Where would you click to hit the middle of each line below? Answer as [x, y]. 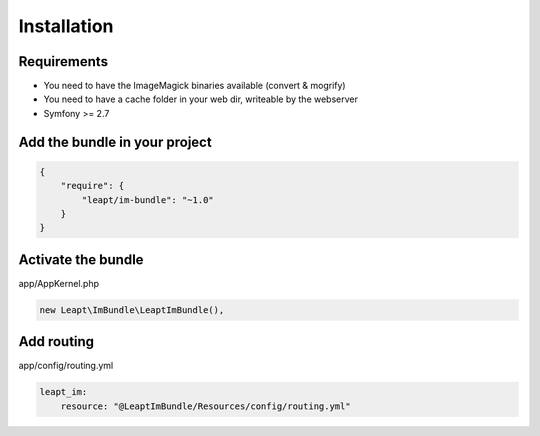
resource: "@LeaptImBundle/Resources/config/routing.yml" [205, 406]
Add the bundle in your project [115, 141]
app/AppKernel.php [59, 283]
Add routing [56, 341]
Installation [66, 26]
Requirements [63, 61]
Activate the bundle [81, 259]
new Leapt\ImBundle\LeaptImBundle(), [132, 309]
